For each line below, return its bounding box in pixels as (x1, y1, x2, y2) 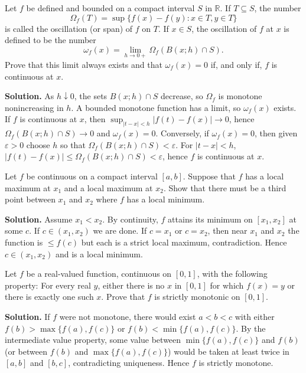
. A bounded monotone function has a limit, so (71, 101, 241, 113)
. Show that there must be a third (163, 181, 287, 194)
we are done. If (93, 224, 147, 237)
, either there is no (97, 279, 165, 291)
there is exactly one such (5, 290, 94, 303)
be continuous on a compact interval (26, 170, 158, 182)
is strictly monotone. (198, 356, 274, 369)
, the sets (74, 90, 108, 102)
